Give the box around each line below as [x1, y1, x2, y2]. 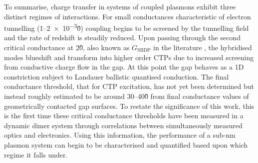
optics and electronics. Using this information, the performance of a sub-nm [4, 130, 236, 140]
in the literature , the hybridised [153, 42, 252, 53]
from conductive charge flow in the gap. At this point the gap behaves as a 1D [4, 62, 244, 72]
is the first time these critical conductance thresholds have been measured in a [4, 110, 244, 121]
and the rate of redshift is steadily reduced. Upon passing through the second [4, 32, 241, 43]
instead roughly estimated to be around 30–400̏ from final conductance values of [4, 91, 249, 101]
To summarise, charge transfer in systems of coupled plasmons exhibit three [4, 1, 236, 11]
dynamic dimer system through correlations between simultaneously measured [4, 120, 243, 130]
